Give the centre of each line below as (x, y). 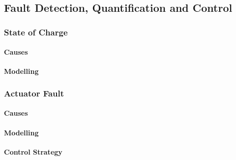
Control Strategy (33, 151)
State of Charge (36, 32)
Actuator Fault (34, 93)
